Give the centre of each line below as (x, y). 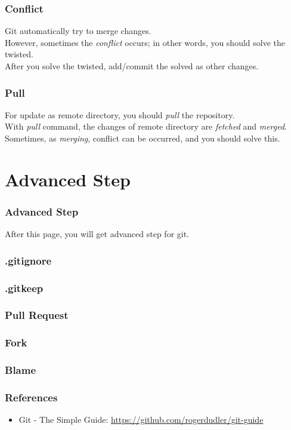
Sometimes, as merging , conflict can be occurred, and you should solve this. (143, 138)
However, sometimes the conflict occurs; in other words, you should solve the (145, 42)
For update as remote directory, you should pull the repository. (120, 114)
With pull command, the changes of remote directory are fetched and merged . (146, 126)
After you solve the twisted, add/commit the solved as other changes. (132, 66)
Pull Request (37, 315)
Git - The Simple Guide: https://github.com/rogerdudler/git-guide (141, 420)
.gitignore (28, 260)
